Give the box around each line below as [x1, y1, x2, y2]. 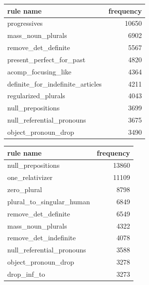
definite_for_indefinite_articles [7, 78, 102, 89]
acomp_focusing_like [7, 66, 72, 76]
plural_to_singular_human [7, 196, 90, 206]
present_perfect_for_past [7, 54, 86, 64]
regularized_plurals [7, 90, 65, 101]
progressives [7, 18, 43, 28]
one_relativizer [7, 172, 53, 182]
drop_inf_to [7, 268, 45, 279]
